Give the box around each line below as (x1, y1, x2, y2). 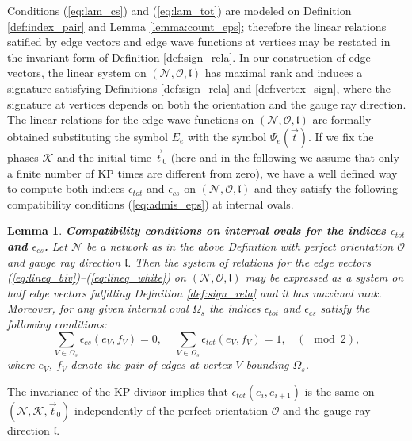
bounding (246, 356, 289, 373)
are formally (312, 111, 372, 128)
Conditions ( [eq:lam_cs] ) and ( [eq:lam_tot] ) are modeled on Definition (7, 2, 352, 18)
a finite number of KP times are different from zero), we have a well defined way (7, 164, 398, 181)
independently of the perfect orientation (74, 401, 268, 418)
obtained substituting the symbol (7, 128, 168, 144)
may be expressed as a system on (245, 269, 404, 286)
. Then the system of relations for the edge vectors (128, 253, 371, 270)
